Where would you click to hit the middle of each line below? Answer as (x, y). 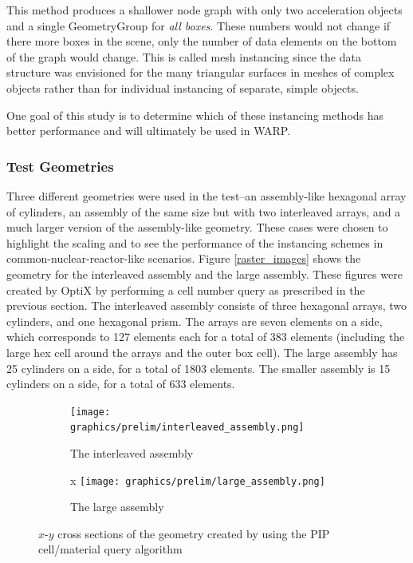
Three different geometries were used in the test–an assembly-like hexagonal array (206, 195)
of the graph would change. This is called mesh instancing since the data (184, 56)
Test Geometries (60, 166)
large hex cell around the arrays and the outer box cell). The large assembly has (202, 352)
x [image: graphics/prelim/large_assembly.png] (198, 480)
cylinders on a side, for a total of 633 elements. (121, 384)
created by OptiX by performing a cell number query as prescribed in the (186, 289)
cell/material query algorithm (110, 549)
